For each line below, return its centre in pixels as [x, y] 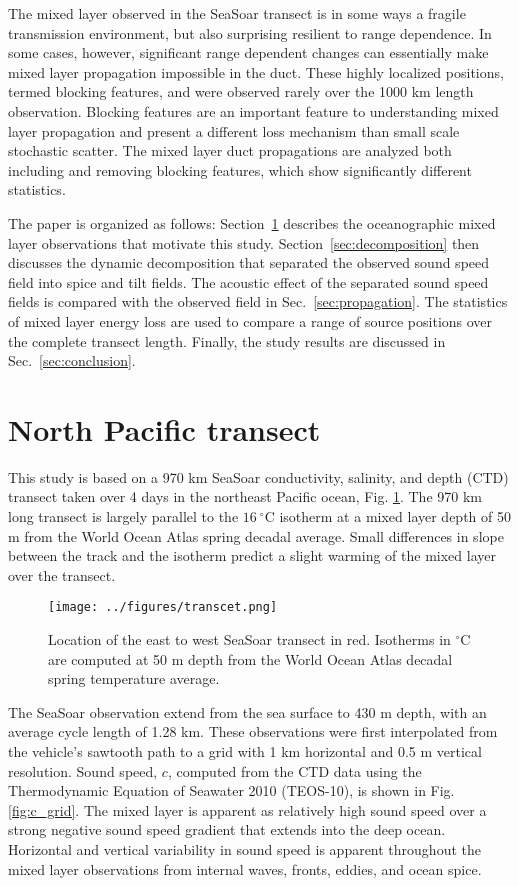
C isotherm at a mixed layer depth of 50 [387, 516]
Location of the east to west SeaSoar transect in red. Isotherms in [249, 639]
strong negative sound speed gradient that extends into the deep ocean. [227, 829]
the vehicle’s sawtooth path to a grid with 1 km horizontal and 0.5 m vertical [245, 751]
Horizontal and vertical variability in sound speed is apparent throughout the [244, 848]
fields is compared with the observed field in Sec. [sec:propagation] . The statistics [258, 301]
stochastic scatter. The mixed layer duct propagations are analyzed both [230, 150]
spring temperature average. [134, 678]
